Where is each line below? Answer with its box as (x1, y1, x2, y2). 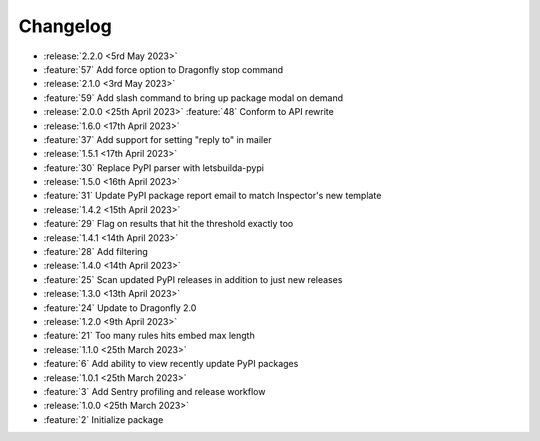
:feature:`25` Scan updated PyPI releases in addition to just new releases (43, 273, 343, 285)
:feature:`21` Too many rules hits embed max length (43, 330, 255, 342)
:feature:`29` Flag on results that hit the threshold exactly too (43, 218, 294, 230)
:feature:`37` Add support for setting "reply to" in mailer (43, 133, 272, 145)
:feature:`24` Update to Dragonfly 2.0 (43, 301, 197, 314)
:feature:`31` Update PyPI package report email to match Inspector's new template (43, 190, 382, 202)
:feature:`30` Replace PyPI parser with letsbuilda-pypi (43, 161, 265, 174)
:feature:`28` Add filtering (43, 246, 149, 258)
